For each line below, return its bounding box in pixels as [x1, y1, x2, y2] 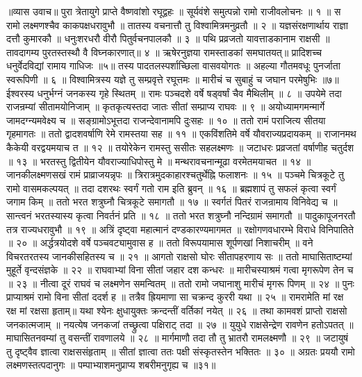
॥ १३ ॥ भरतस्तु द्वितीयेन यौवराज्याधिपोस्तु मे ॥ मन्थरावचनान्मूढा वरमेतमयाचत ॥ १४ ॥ [6, 153, 311, 168]
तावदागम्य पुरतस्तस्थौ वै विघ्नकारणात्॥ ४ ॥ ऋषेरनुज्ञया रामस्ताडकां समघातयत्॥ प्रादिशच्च [6, 44, 322, 59]
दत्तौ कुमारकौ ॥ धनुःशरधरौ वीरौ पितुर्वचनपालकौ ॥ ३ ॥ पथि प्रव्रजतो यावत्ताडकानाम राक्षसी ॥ [6, 31, 330, 46]
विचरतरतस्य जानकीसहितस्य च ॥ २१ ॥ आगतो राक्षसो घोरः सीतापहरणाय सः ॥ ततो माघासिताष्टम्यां [6, 249, 352, 263]
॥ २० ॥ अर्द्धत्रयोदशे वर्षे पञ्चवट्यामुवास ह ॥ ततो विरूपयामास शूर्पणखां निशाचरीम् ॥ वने [6, 235, 313, 250]
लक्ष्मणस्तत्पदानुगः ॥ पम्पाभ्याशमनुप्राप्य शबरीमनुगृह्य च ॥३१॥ [6, 358, 216, 372]
